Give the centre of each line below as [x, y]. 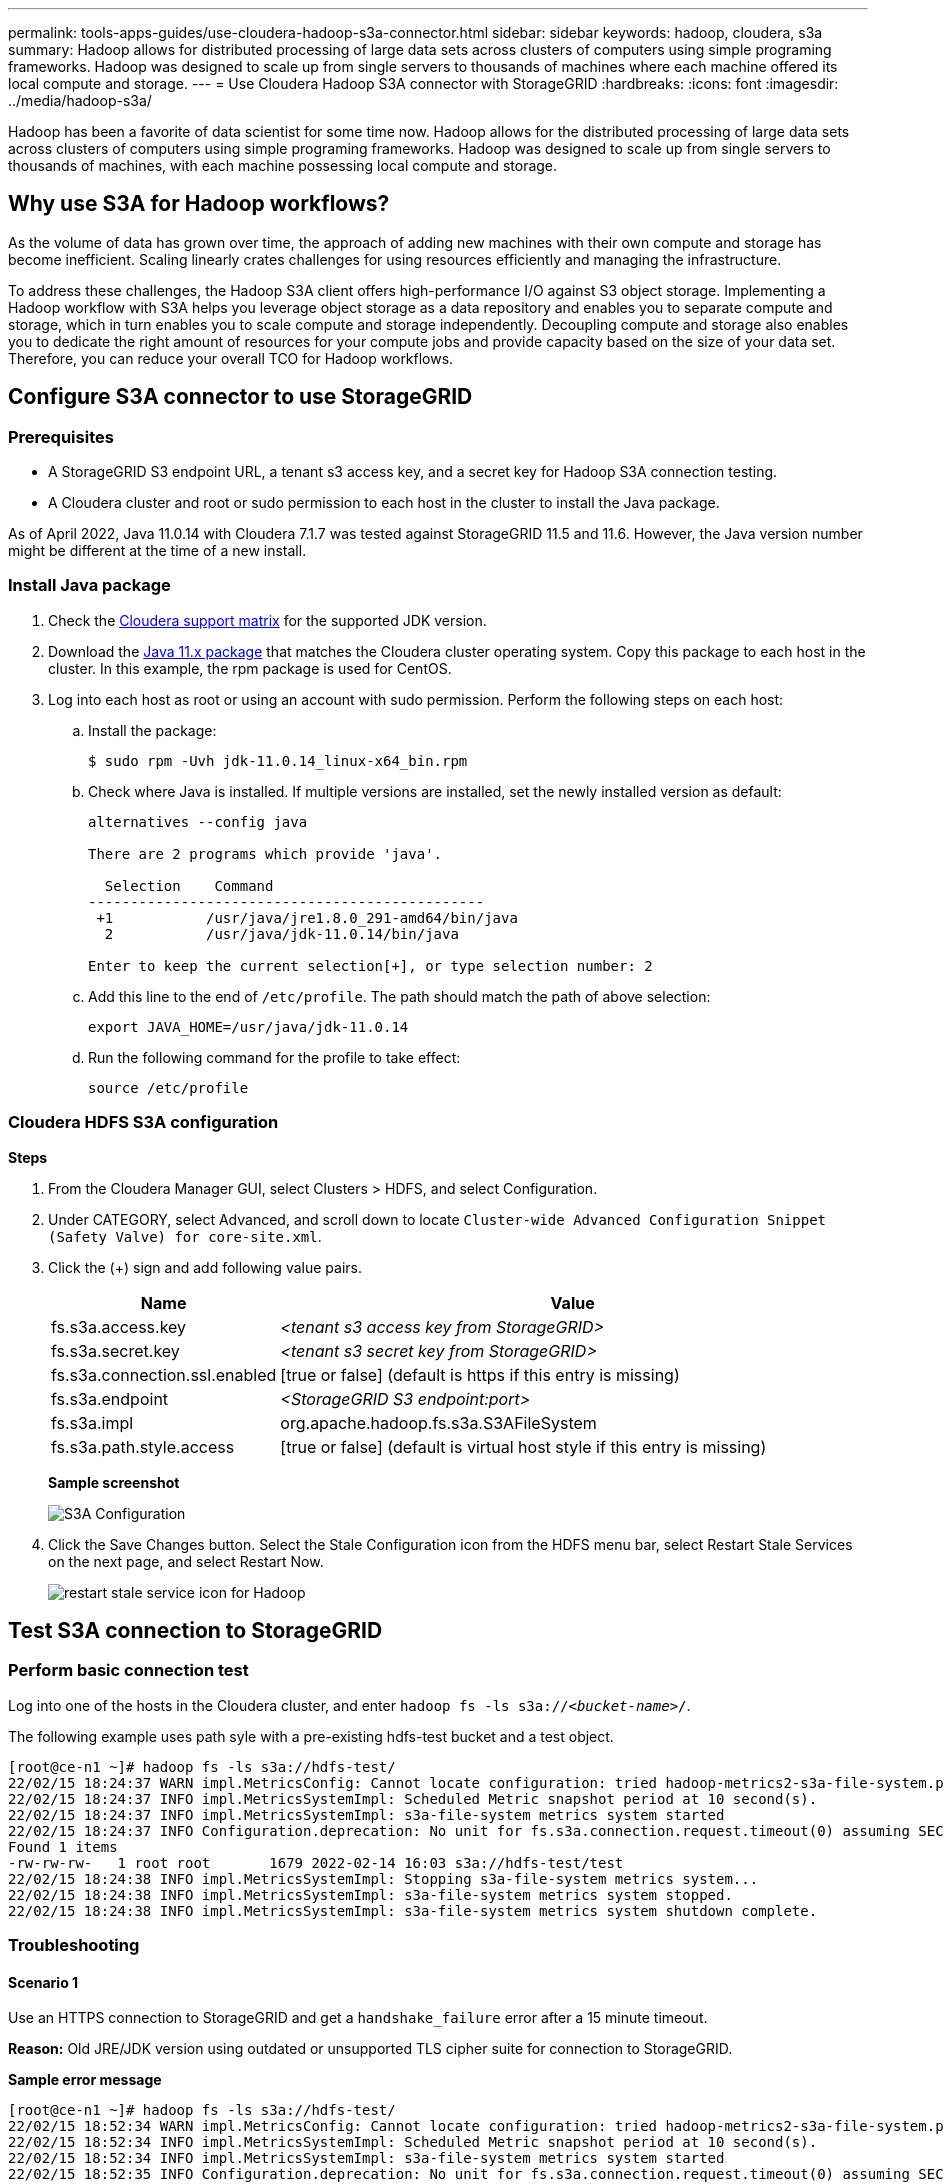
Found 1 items [63, 1846]
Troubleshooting [74, 1945]
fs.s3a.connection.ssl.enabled [164, 1374]
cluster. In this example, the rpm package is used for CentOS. [250, 668]
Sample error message [85, 2080]
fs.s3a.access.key [119, 1326]
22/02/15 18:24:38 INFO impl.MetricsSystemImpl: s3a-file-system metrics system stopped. [370, 1894]
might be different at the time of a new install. [157, 551]
